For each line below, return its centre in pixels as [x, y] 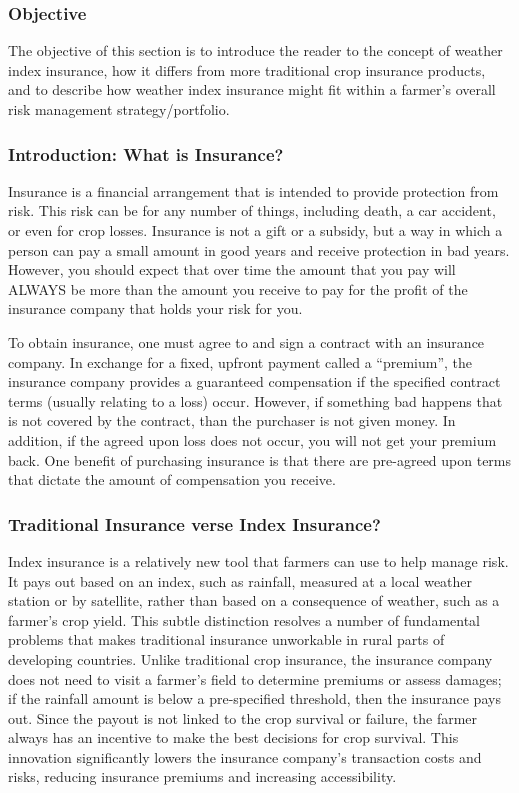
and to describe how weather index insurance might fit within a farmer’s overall [252, 89]
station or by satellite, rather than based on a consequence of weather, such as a [254, 600]
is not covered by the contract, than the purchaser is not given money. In [232, 420]
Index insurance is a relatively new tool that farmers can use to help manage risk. [258, 560]
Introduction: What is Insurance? [146, 153]
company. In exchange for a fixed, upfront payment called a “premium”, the [240, 361]
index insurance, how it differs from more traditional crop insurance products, [247, 69]
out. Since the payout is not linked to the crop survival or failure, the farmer [243, 717]
